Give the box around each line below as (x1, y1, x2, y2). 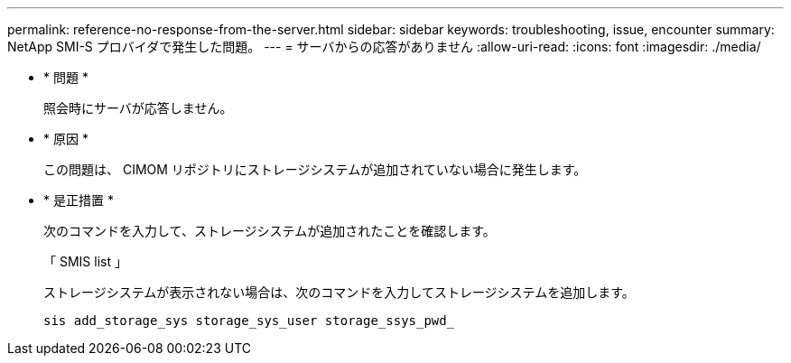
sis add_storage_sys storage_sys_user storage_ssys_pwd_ (43, 313, 455, 328)
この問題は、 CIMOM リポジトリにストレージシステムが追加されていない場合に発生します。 (43, 162, 587, 177)
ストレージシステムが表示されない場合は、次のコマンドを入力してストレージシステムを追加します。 (43, 284, 635, 300)
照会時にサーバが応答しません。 (43, 100, 233, 116)
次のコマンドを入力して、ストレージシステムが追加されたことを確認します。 (43, 223, 496, 238)
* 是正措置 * (43, 192, 114, 208)
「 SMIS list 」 (43, 254, 127, 269)
